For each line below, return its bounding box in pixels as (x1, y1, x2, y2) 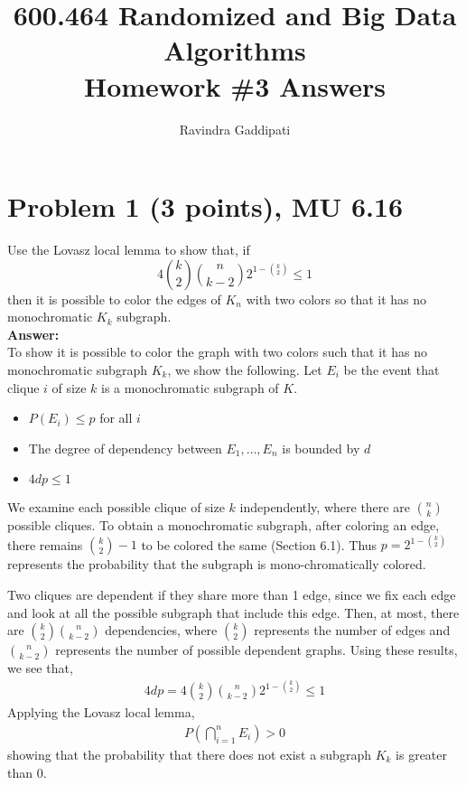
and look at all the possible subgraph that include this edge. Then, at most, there (7, 603, 460, 621)
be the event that (343, 360, 440, 378)
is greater (396, 745, 447, 763)
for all (99, 408, 133, 427)
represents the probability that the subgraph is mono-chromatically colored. (7, 555, 426, 574)
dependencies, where (105, 621, 218, 640)
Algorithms (163, 32, 306, 69)
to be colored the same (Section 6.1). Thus (141, 535, 377, 554)
